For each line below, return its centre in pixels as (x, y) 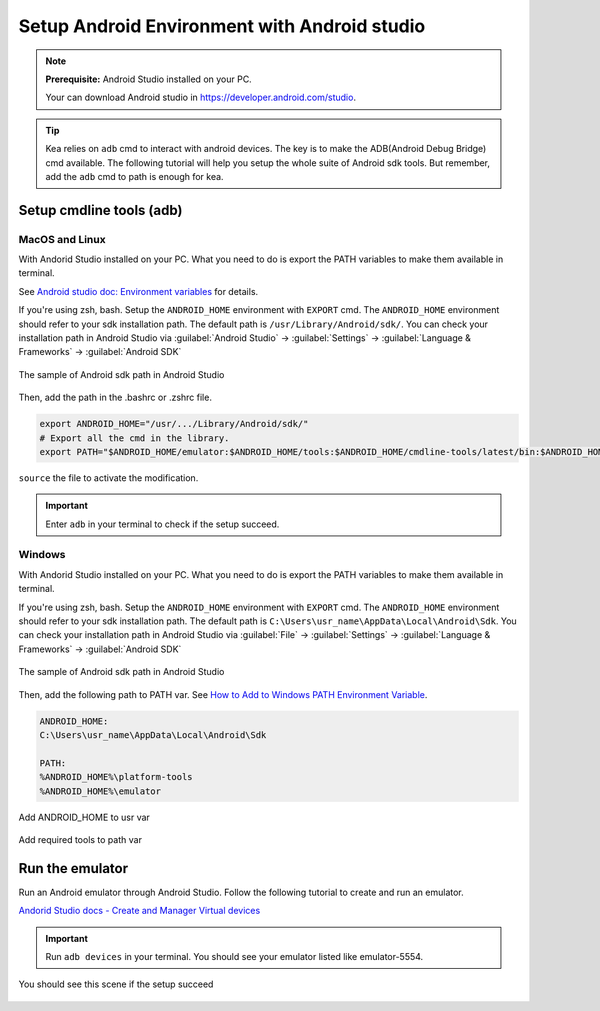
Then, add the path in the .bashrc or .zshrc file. (115, 397)
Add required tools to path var (80, 839)
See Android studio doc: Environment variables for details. (138, 291)
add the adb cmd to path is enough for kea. (134, 176)
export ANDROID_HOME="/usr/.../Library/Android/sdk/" (174, 424)
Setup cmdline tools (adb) (100, 210)
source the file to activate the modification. (108, 477)
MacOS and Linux (62, 239)
